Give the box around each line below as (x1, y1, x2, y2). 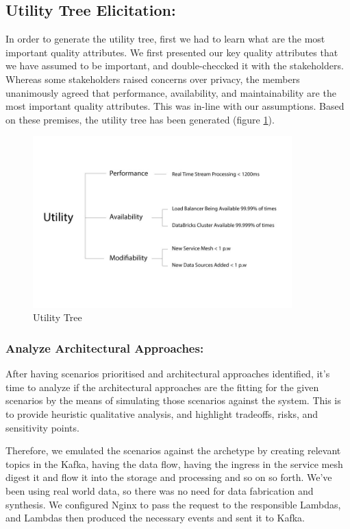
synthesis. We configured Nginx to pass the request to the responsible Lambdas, (5, 497, 341, 511)
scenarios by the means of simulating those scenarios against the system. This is (5, 393, 341, 408)
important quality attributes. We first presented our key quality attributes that (5, 45, 338, 59)
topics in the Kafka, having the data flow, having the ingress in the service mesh (5, 456, 343, 471)
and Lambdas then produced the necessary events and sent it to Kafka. (5, 510, 305, 525)
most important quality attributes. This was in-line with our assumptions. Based (5, 99, 345, 113)
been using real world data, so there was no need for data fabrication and (5, 484, 314, 497)
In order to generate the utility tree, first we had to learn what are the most (5, 32, 325, 46)
